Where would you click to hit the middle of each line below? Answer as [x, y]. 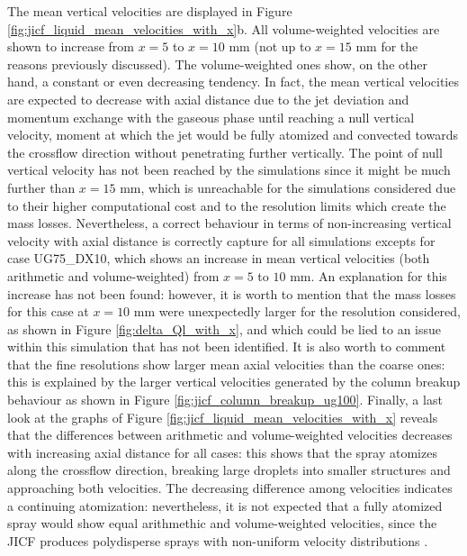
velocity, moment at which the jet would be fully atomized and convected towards [233, 135]
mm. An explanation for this [368, 275]
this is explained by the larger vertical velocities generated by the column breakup [234, 382]
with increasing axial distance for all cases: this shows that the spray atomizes [222, 452]
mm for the [387, 46]
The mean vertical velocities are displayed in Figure [150, 11]
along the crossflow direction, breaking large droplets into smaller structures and [229, 470]
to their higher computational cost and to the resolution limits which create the [227, 205]
